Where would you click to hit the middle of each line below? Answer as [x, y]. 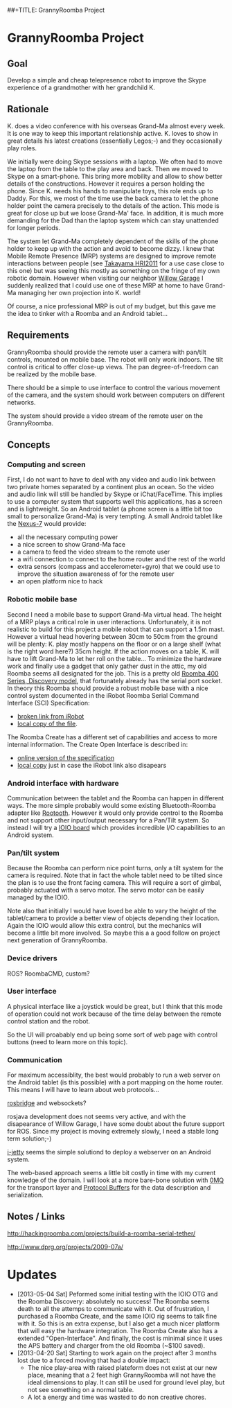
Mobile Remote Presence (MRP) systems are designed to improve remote [112, 256]
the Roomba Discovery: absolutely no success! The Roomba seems [113, 1301]
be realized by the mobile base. [52, 374]
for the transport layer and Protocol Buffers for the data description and [109, 1188]
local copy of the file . [47, 723]
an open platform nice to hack [60, 581]
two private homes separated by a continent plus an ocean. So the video [111, 487]
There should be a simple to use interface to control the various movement [114, 387]
